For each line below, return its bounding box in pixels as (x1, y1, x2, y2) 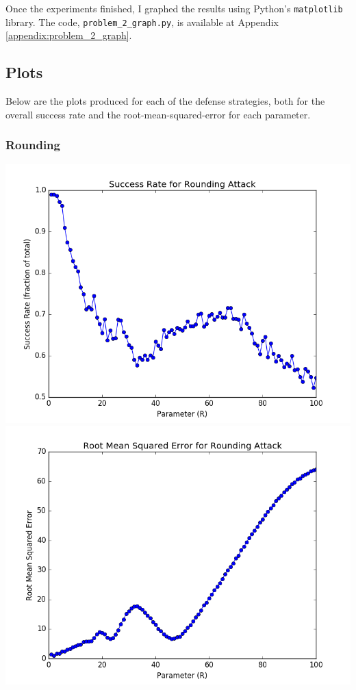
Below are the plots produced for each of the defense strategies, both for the (5, 94, 325, 108)
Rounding (5, 136, 60, 153)
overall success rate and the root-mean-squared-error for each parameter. (5, 107, 311, 121)
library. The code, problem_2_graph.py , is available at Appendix (5, 14, 279, 29)
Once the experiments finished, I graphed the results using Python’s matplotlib (5, 1, 343, 15)
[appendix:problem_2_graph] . (5, 28, 132, 42)
